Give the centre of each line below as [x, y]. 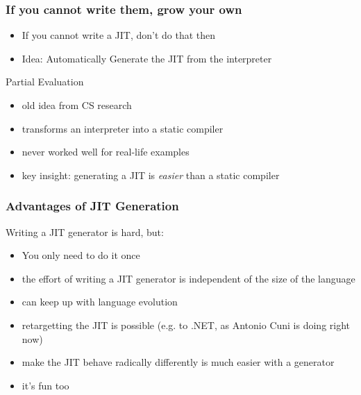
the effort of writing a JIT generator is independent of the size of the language [188, 278]
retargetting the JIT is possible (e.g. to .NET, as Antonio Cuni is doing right [186, 325]
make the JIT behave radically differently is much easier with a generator [178, 362]
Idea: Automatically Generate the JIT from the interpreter [147, 58]
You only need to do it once [81, 255]
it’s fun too [45, 385]
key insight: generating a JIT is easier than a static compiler [151, 175]
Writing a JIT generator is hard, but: [85, 232]
